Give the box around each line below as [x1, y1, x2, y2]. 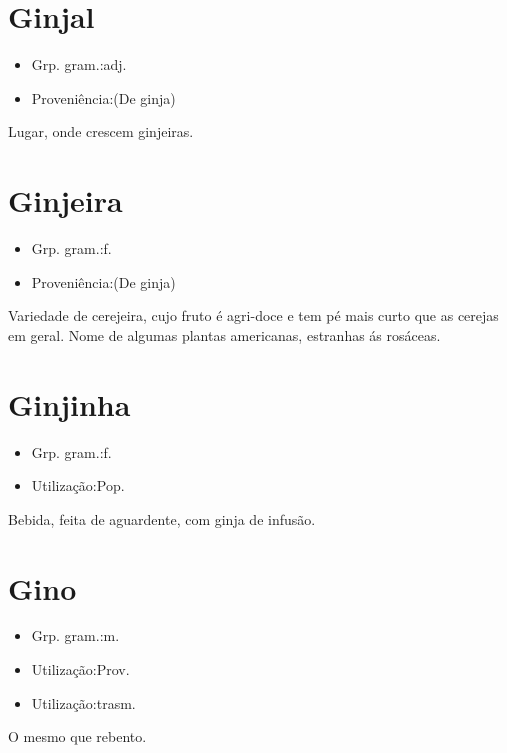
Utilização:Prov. [31, 659, 130, 680]
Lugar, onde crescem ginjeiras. [8, 121, 194, 142]
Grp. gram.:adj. [31, 54, 127, 75]
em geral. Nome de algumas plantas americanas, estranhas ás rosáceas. [8, 324, 441, 345]
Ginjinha [8, 383, 131, 424]
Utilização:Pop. [31, 475, 125, 496]
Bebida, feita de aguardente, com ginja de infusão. [8, 508, 316, 529]
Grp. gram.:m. [31, 625, 120, 646]
